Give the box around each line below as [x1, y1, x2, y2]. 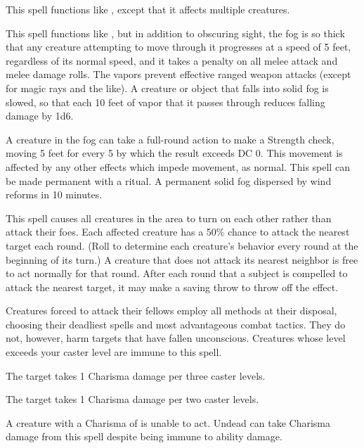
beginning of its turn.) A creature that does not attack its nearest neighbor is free [6, 252, 358, 267]
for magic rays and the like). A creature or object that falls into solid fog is [6, 80, 329, 95]
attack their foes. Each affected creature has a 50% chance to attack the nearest [6, 224, 350, 239]
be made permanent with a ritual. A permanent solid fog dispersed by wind [6, 173, 332, 188]
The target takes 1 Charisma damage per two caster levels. [6, 392, 259, 407]
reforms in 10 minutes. [6, 187, 103, 202]
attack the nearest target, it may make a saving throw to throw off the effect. [6, 279, 339, 294]
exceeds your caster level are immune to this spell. [6, 345, 222, 359]
